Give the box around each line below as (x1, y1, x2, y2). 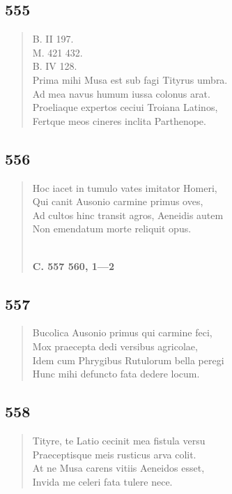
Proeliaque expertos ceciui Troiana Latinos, (32, 100, 218, 114)
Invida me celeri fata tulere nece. (32, 474, 173, 488)
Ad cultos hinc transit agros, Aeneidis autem (32, 207, 224, 222)
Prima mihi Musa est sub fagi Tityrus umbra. (32, 72, 228, 87)
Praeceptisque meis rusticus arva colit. (32, 447, 196, 461)
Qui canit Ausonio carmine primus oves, (32, 194, 203, 209)
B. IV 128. (32, 59, 77, 73)
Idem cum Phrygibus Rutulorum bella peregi (32, 352, 224, 367)
